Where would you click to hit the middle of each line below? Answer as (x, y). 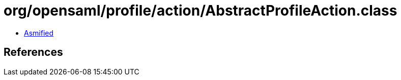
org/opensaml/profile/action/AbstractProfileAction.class (200, 11)
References (33, 52)
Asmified (39, 33)
